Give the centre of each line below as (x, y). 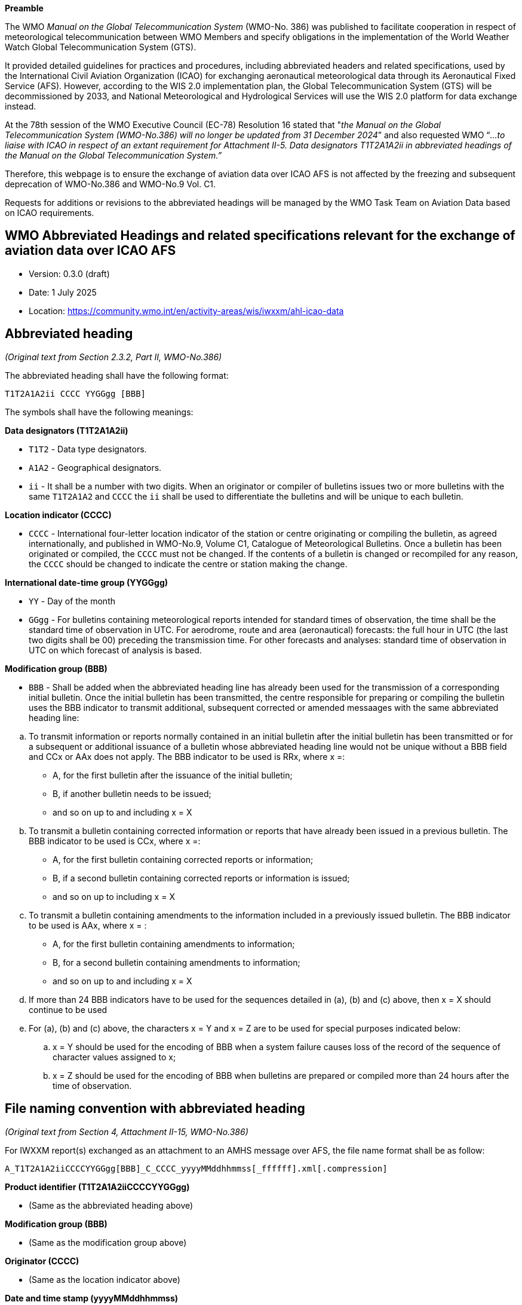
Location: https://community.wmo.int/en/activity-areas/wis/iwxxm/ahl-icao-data (186, 311)
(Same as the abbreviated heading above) (111, 1205)
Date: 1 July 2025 (63, 292)
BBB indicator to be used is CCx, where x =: (115, 841)
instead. (21, 106)
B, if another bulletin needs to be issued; (132, 793)
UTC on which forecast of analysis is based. (115, 650)
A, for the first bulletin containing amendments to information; (174, 944)
